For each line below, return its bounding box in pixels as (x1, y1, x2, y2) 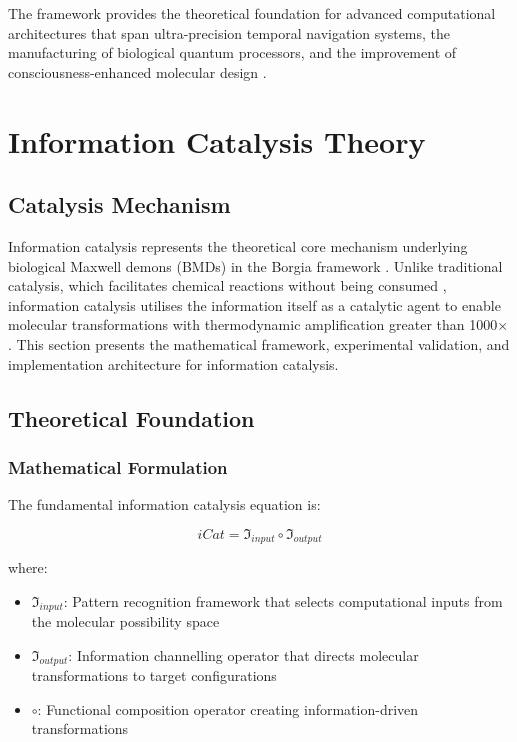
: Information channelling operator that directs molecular (68, 644, 419, 665)
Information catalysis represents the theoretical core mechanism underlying (8, 235, 468, 256)
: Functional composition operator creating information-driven (37, 698, 419, 719)
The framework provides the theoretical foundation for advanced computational (8, 3, 496, 23)
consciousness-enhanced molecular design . (8, 61, 267, 82)
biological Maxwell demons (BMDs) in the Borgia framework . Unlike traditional (8, 255, 503, 276)
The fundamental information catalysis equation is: (8, 494, 321, 515)
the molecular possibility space (31, 611, 220, 632)
